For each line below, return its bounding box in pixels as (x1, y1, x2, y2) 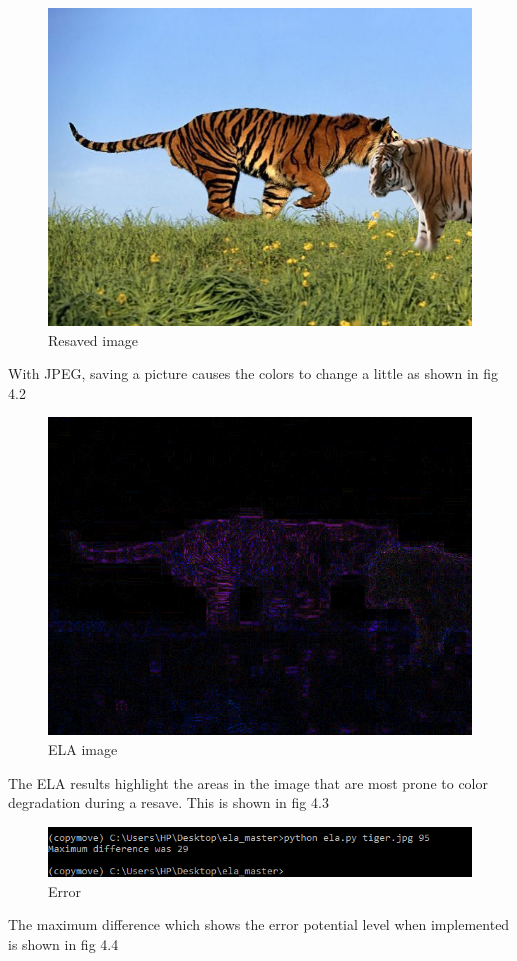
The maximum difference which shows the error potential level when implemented (8, 914, 510, 935)
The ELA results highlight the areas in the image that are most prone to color (8, 772, 488, 793)
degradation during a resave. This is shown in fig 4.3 (8, 792, 329, 813)
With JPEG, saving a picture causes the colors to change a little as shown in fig (8, 363, 499, 384)
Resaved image (48, 329, 139, 350)
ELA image (48, 738, 118, 759)
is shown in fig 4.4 (8, 934, 119, 955)
